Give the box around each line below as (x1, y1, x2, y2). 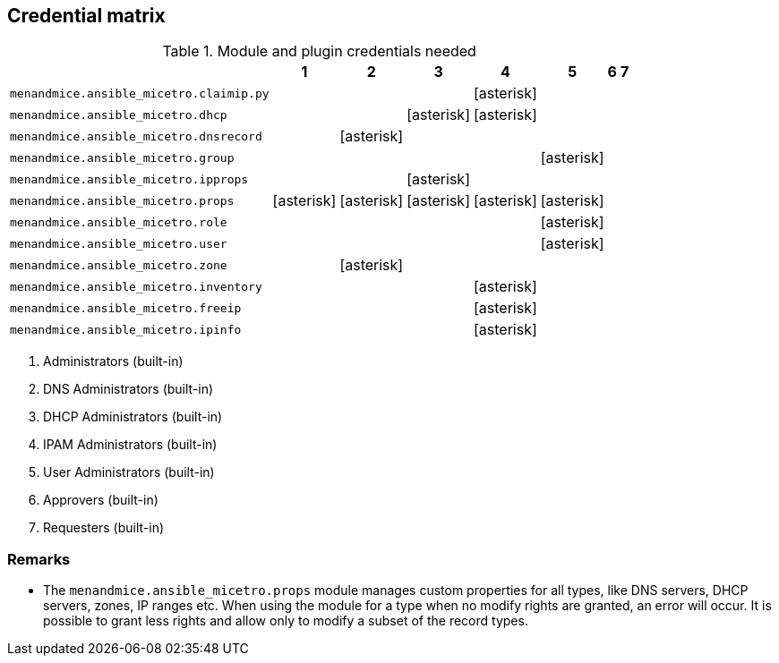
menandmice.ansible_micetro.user (10, 236, 227, 251)
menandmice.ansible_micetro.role (10, 215, 227, 229)
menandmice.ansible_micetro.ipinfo (10, 322, 242, 336)
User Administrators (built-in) (43, 464, 215, 480)
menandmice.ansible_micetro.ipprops (10, 172, 249, 186)
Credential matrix (7, 4, 166, 27)
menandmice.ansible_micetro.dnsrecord (10, 129, 262, 143)
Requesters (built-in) (43, 520, 165, 536)
